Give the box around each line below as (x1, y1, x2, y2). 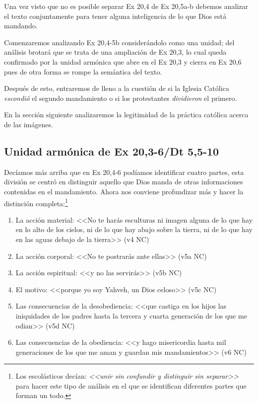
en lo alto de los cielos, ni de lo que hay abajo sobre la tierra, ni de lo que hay (15, 224, 253, 235)
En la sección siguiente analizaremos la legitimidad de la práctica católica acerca (4, 109, 249, 120)
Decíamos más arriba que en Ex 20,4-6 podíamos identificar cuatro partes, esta (4, 166, 244, 177)
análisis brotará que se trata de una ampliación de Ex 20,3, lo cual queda (4, 47, 227, 57)
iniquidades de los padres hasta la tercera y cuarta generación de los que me (15, 310, 247, 321)
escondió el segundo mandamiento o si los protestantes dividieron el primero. (4, 92, 237, 103)
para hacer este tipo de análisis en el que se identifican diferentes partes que (15, 380, 247, 391)
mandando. (4, 20, 38, 31)
